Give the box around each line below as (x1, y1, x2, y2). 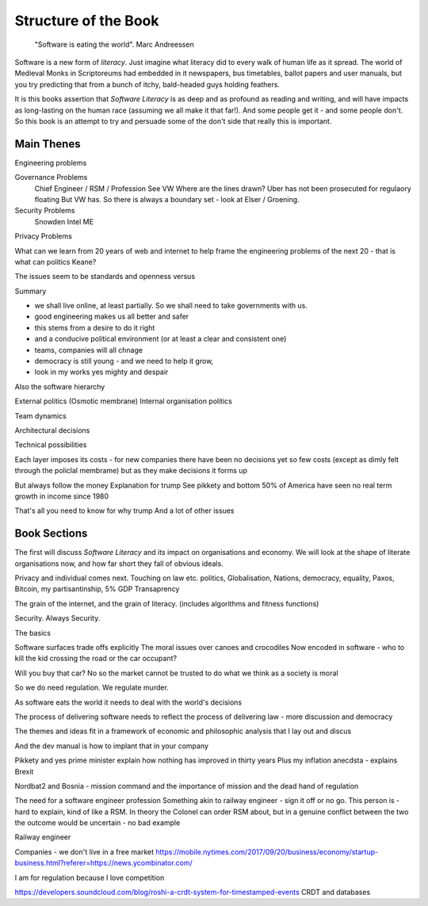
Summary (14, 286, 47, 296)
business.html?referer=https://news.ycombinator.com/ (14, 858, 193, 868)
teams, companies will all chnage (34, 345, 143, 354)
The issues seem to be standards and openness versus (14, 272, 196, 281)
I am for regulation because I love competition (14, 873, 165, 882)
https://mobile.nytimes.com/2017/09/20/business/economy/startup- (155, 847, 379, 856)
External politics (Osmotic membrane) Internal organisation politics (14, 396, 233, 406)
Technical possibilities (14, 440, 87, 449)
